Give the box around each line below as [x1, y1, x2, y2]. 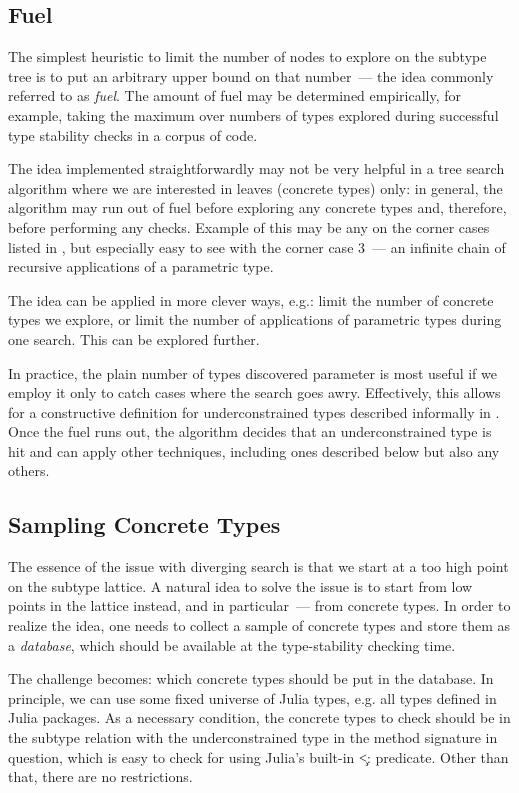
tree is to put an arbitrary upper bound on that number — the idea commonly [8, 65, 494, 86]
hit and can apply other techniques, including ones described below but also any [8, 440, 500, 461]
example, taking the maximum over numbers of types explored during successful [8, 104, 499, 125]
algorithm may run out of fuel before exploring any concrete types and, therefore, [8, 197, 507, 218]
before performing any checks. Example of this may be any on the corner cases [8, 216, 490, 237]
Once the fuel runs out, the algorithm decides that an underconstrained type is [8, 421, 492, 442]
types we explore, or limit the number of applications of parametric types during [8, 309, 502, 330]
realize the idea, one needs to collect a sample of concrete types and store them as [8, 615, 511, 636]
